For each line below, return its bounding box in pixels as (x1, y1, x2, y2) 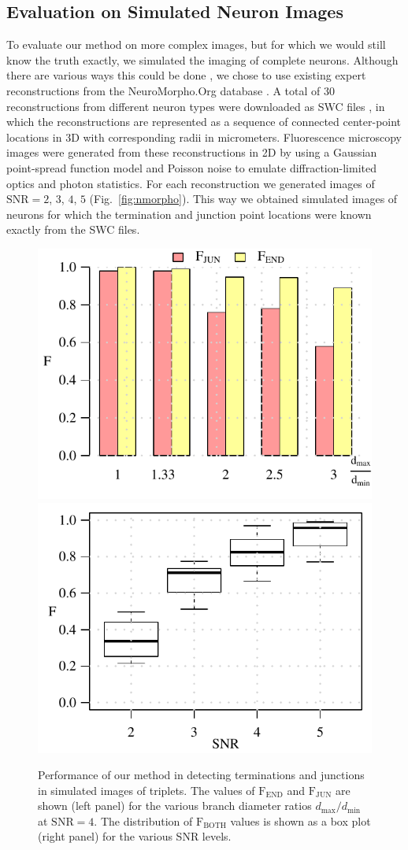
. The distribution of (94, 812, 193, 829)
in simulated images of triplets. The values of (38, 782, 255, 798)
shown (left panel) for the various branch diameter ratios (38, 797, 312, 814)
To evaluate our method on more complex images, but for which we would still (6, 36, 386, 53)
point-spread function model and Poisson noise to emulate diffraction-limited (6, 159, 376, 176)
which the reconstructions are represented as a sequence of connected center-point (6, 113, 402, 130)
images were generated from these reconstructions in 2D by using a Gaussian (6, 144, 377, 161)
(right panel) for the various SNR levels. (38, 828, 232, 844)
